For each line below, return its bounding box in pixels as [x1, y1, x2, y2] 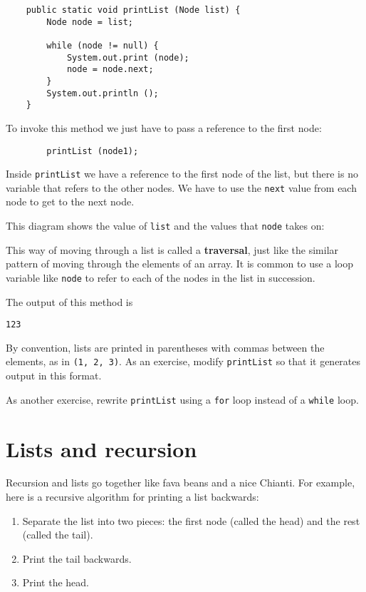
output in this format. [6, 368, 102, 383]
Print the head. [22, 575, 89, 590]
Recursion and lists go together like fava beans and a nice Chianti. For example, [6, 475, 355, 490]
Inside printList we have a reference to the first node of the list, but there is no [6, 166, 358, 181]
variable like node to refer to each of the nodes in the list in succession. [6, 270, 315, 285]
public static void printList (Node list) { [26, 5, 241, 15]
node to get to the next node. [6, 194, 135, 209]
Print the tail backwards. [22, 551, 132, 566]
